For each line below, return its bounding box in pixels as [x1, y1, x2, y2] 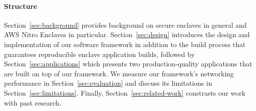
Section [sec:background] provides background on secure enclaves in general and [4, 19, 247, 30]
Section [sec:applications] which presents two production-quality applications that [4, 58, 253, 69]
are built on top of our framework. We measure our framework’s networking [4, 68, 234, 78]
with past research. [4, 97, 61, 108]
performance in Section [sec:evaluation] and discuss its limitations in [4, 78, 212, 88]
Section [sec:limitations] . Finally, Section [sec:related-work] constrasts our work [4, 87, 246, 98]
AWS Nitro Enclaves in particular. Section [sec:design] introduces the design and [4, 29, 250, 40]
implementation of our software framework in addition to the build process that [4, 39, 246, 49]
